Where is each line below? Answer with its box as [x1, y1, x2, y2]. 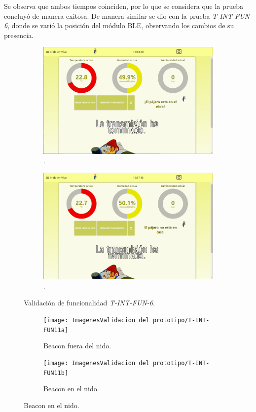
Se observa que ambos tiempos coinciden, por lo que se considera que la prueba [4, 1, 244, 11]
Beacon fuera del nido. [43, 340, 111, 351]
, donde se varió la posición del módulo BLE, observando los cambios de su [7, 20, 234, 31]
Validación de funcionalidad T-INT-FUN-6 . [24, 298, 155, 308]
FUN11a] [43, 326, 69, 334]
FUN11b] [43, 369, 69, 376]
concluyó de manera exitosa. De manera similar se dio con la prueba [4, 10, 210, 21]
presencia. [4, 30, 34, 40]
